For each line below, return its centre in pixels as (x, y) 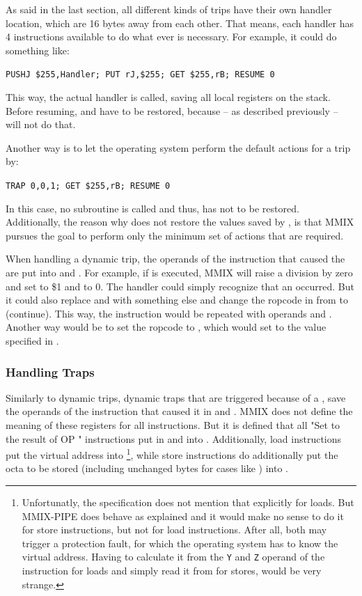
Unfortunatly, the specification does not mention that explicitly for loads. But (188, 502)
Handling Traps (50, 371)
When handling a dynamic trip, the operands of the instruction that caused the (175, 259)
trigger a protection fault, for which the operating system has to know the (180, 543)
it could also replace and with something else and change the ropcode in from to (177, 300)
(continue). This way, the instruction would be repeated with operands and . (169, 313)
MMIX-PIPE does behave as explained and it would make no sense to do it (183, 516)
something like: (38, 50)
